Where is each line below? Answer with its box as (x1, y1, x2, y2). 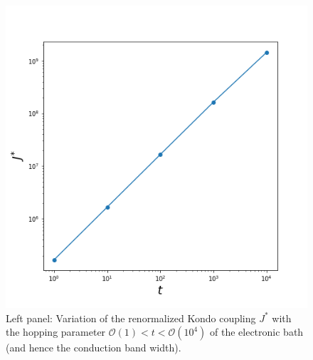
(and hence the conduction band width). (6, 340, 181, 355)
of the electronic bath (210, 324, 304, 339)
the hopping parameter (6, 324, 106, 339)
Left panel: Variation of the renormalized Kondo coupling (6, 310, 256, 325)
